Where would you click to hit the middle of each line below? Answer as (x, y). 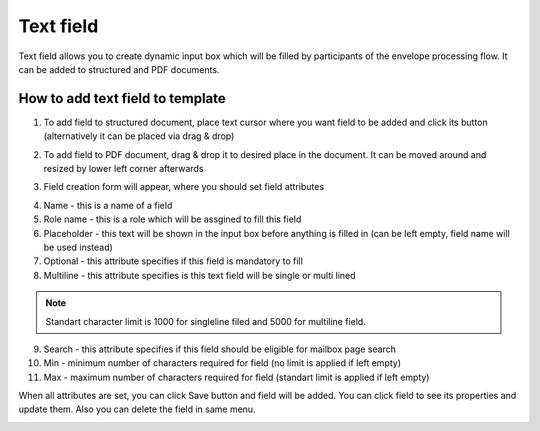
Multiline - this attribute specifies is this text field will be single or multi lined (199, 275)
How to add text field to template (122, 98)
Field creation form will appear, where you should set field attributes (184, 187)
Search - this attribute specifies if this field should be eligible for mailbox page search (220, 349)
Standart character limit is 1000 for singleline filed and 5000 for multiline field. (206, 321)
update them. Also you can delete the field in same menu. (137, 409)
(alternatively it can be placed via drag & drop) (139, 136)
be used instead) (78, 247)
